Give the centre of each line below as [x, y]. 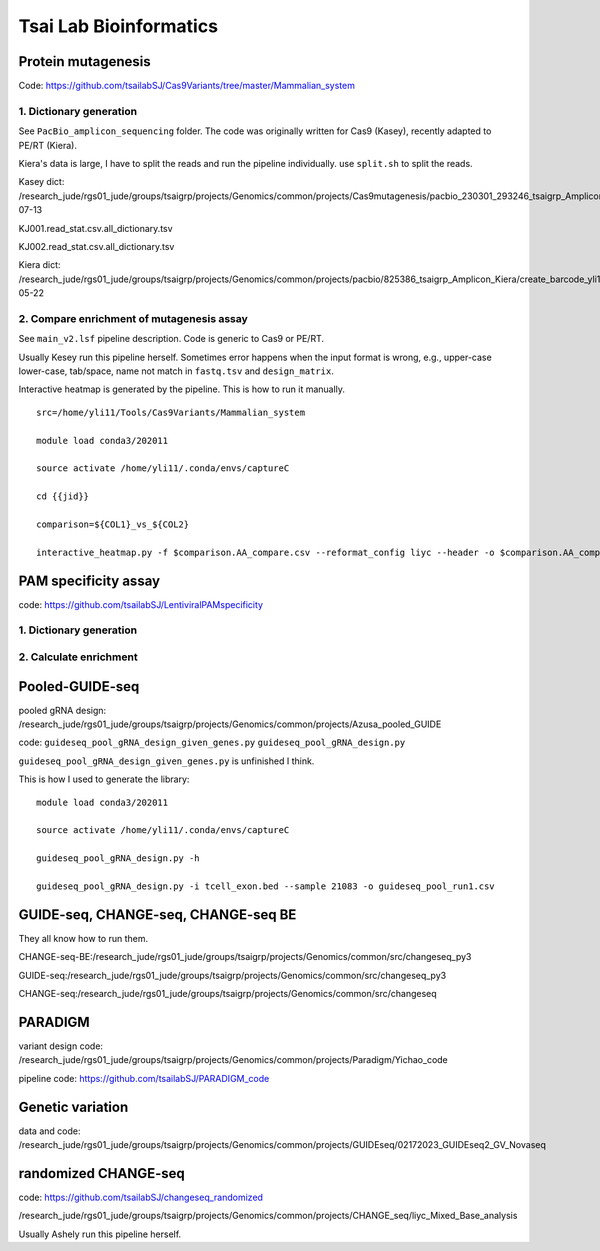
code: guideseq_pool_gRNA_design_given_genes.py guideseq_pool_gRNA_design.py [212, 742]
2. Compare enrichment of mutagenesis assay [133, 318]
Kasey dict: [41, 182]
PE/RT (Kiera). [47, 145]
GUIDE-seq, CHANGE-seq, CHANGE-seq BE [157, 914]
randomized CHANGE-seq [101, 1173]
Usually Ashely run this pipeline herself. [100, 1234]
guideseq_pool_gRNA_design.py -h [118, 858]
